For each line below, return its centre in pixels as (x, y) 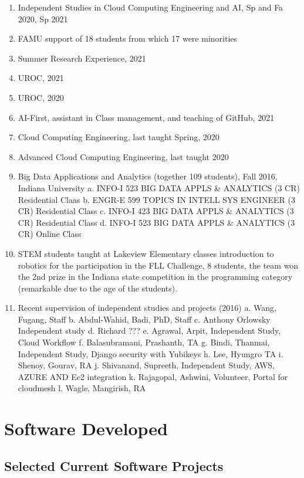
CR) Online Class (50, 234)
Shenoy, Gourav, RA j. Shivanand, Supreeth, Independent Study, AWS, (146, 365)
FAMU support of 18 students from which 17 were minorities (128, 38)
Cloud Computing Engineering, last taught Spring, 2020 (119, 137)
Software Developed (86, 428)
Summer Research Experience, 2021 (82, 58)
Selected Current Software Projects (114, 465)
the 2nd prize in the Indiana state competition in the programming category (155, 277)
